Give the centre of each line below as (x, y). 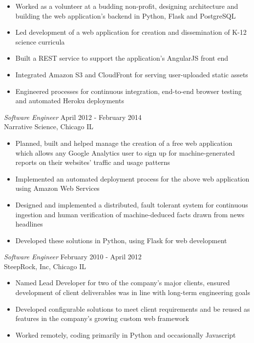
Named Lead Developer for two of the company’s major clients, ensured (123, 283)
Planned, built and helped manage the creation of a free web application (124, 143)
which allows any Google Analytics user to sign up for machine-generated (125, 152)
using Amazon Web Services (57, 188)
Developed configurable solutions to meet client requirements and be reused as (133, 309)
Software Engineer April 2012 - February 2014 (73, 117)
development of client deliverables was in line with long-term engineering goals (133, 292)
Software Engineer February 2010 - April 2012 (73, 257)
